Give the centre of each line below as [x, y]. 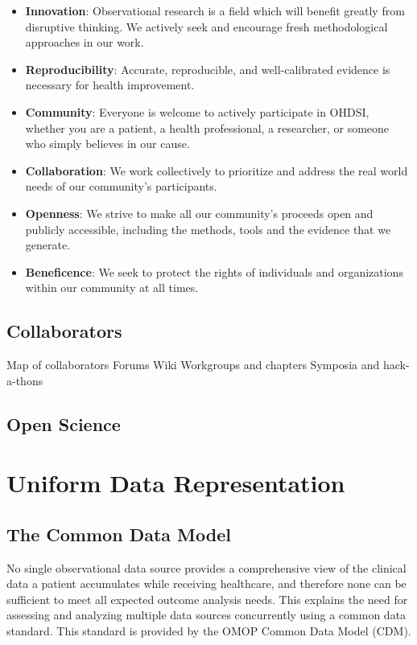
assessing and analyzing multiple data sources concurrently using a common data [206, 615]
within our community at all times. [112, 288]
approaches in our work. [85, 42]
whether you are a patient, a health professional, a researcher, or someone [207, 127]
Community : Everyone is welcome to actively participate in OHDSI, [197, 111]
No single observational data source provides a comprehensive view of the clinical [206, 567]
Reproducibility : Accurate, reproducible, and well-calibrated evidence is [208, 69]
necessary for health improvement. [110, 85]
